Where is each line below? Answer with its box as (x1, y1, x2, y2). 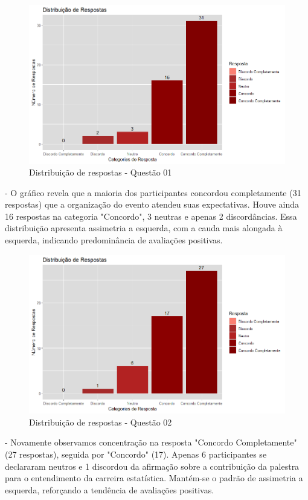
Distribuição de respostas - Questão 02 (29, 415, 172, 428)
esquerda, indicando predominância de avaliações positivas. (5, 234, 223, 246)
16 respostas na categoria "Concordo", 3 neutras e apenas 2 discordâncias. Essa (5, 209, 297, 222)
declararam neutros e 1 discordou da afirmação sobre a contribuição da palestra (5, 459, 300, 472)
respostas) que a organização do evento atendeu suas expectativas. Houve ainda (5, 198, 300, 211)
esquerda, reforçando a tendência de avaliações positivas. (5, 483, 214, 496)
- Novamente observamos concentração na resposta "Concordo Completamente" (5, 436, 297, 449)
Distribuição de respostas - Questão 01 (29, 166, 172, 179)
